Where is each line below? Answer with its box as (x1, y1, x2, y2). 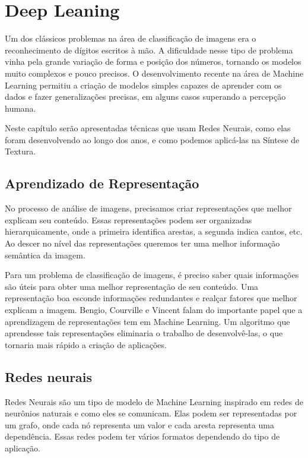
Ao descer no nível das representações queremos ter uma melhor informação (5, 237, 280, 249)
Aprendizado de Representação (5, 174, 199, 192)
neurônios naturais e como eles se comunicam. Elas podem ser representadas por (5, 407, 297, 419)
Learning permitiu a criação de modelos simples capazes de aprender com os (5, 78, 282, 91)
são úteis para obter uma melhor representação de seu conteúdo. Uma (5, 280, 259, 292)
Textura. (5, 145, 36, 157)
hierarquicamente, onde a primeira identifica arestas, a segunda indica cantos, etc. (5, 225, 303, 238)
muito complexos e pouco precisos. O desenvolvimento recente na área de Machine (5, 67, 304, 79)
